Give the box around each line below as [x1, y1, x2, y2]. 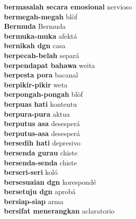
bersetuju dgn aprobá [4, 186, 76, 197]
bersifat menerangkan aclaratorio [4, 206, 115, 216]
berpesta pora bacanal [4, 70, 78, 80]
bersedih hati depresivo [4, 138, 80, 148]
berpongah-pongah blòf [4, 89, 83, 99]
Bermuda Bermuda [4, 21, 66, 31]
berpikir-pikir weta [4, 79, 68, 89]
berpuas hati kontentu [4, 98, 77, 109]
